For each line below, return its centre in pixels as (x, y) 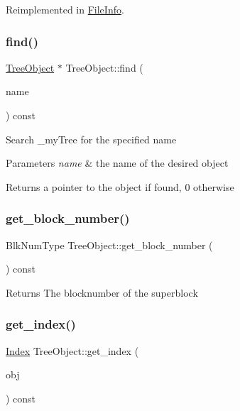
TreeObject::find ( (104, 67)
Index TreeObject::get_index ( (72, 350)
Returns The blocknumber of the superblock (102, 292)
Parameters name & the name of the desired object (117, 163)
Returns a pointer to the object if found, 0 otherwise (120, 186)
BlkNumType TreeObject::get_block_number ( (109, 245)
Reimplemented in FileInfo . (65, 9)
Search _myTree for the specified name (91, 139)
